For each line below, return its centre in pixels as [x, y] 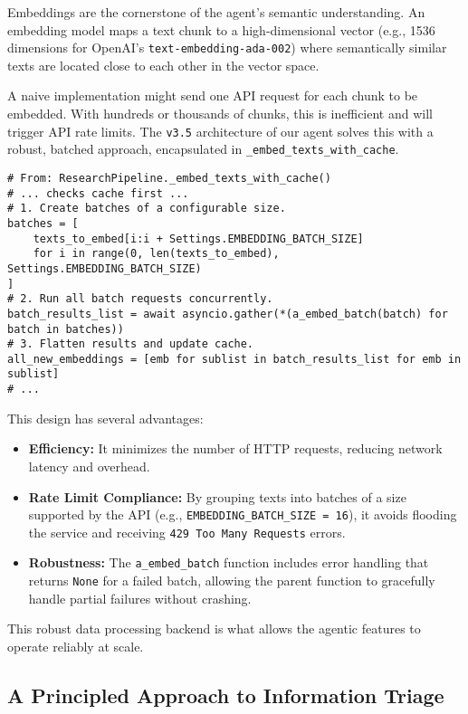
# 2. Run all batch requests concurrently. [140, 299]
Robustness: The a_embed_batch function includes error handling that [229, 562]
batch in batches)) [66, 329]
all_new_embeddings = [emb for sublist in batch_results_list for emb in [234, 359]
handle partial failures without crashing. [140, 598]
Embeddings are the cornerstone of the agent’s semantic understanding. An [216, 12]
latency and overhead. [89, 466]
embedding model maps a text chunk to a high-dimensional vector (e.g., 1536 [221, 29]
